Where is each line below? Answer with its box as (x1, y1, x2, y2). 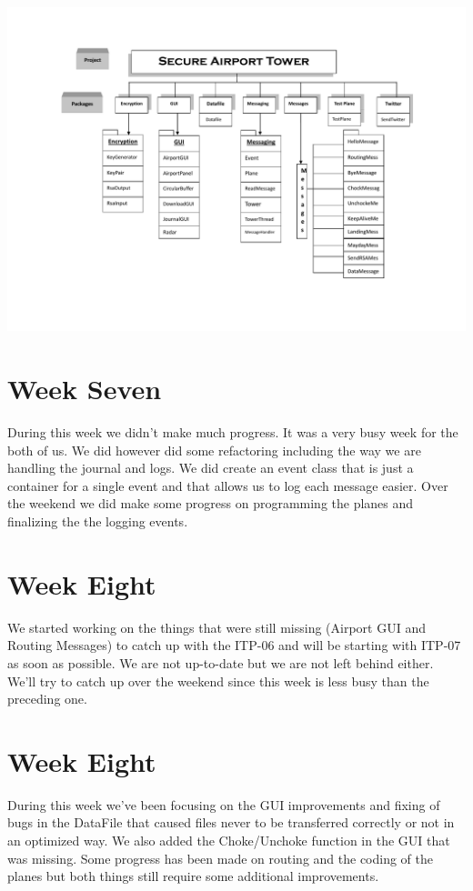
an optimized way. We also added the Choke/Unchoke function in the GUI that (7, 831, 450, 850)
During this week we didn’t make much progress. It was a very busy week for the (7, 423, 458, 442)
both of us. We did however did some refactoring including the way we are (7, 440, 421, 459)
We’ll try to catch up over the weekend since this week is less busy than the (7, 671, 429, 690)
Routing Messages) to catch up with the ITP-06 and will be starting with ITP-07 (7, 636, 461, 655)
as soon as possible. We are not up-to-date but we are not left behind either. (7, 653, 434, 672)
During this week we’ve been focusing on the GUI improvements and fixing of (7, 795, 440, 814)
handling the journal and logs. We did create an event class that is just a (7, 458, 414, 477)
